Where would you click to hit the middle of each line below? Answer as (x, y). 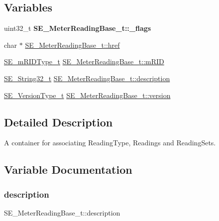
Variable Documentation (68, 169)
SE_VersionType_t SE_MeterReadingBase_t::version (87, 95)
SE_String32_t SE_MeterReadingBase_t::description (87, 78)
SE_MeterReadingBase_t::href (72, 45)
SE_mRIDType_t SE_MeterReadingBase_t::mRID (84, 61)
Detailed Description (58, 122)
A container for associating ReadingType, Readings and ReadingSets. (110, 143)
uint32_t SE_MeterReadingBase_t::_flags (78, 28)
